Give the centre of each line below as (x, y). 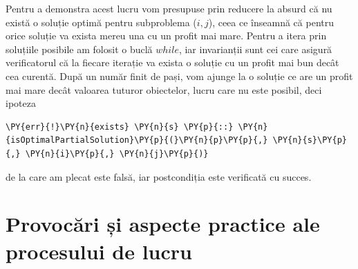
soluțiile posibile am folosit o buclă (79, 49)
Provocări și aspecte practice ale (163, 224)
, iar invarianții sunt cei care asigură (255, 49)
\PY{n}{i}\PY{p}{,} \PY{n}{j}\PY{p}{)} (117, 153)
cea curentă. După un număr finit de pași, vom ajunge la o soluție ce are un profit (179, 76)
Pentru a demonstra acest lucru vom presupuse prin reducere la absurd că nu (169, 8)
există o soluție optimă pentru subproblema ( (101, 22)
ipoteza (21, 103)
